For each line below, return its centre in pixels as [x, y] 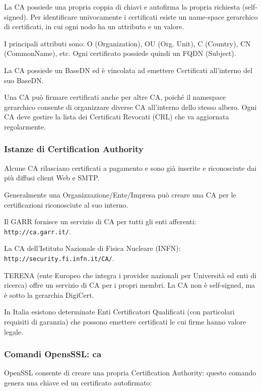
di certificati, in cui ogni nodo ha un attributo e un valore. [94, 26]
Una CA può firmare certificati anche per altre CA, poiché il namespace [115, 97]
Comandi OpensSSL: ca [53, 354]
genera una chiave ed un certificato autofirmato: [78, 382]
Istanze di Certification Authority [74, 149]
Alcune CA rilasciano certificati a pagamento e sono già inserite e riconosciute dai [130, 168]
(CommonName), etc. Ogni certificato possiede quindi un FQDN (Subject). [120, 53]
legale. [14, 331]
